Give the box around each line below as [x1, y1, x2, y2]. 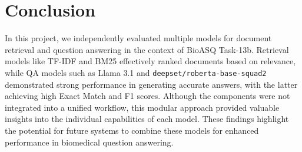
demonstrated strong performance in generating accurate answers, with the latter [5, 78, 298, 90]
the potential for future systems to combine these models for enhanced [5, 124, 259, 136]
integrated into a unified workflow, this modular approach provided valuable [5, 101, 280, 113]
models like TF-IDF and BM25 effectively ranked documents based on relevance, [5, 55, 296, 67]
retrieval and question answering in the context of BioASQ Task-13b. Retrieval [5, 43, 289, 55]
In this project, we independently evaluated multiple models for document [5, 32, 272, 44]
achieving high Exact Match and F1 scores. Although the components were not [5, 90, 290, 102]
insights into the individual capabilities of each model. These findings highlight [5, 113, 289, 125]
